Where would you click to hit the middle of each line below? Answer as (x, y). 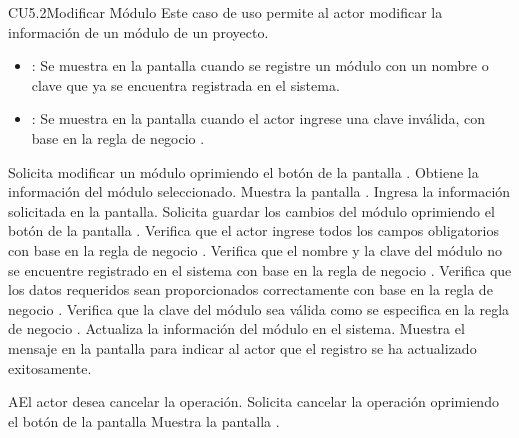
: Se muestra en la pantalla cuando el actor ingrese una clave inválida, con (258, 118)
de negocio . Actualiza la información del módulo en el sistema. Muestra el (236, 328)
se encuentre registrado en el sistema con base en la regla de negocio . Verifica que (260, 269)
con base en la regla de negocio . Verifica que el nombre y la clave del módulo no (255, 249)
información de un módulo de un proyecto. (138, 31)
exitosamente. (50, 367)
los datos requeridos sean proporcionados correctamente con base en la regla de (250, 289)
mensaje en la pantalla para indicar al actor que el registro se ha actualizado (242, 347)
